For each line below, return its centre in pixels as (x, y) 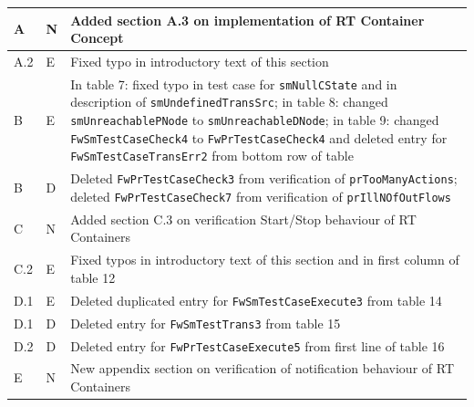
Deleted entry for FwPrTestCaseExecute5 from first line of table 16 (258, 345)
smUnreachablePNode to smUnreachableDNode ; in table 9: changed (255, 120)
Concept (97, 38)
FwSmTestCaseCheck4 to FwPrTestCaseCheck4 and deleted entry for (259, 137)
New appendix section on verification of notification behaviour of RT (262, 368)
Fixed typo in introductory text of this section (200, 61)
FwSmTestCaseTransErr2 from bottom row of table (212, 156)
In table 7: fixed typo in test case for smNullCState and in (234, 83)
